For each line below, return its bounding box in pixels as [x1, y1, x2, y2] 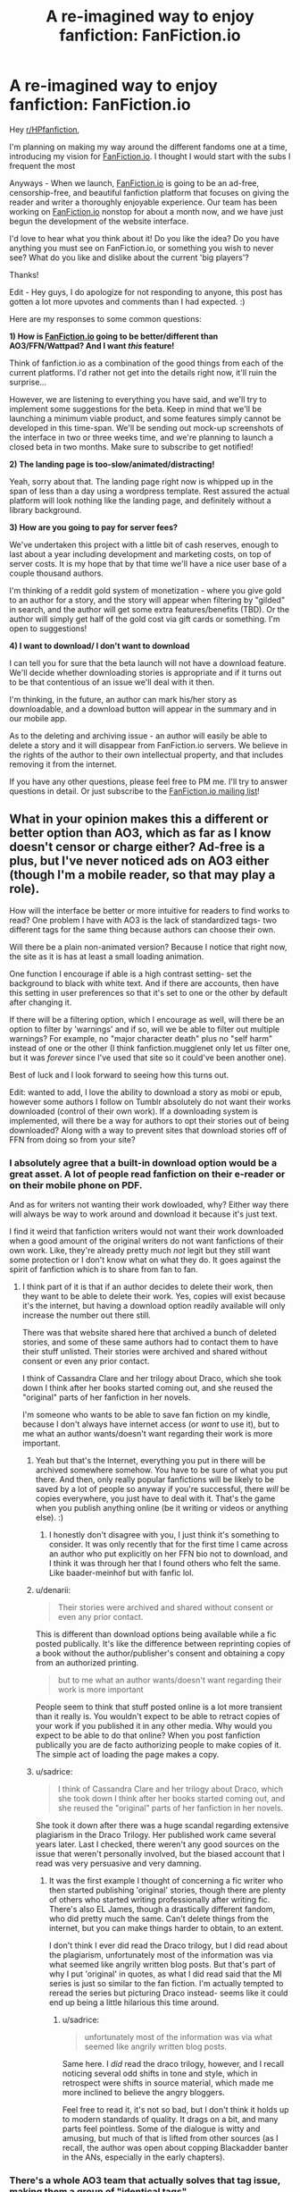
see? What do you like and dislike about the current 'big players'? [9, 252, 250, 263]
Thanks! [9, 269, 39, 280]
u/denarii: [35, 1585, 71, 1596]
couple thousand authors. [9, 568, 104, 578]
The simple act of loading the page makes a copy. [35, 1749, 220, 1760]
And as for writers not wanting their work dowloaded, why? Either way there [9, 1200, 289, 1210]
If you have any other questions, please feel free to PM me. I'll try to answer [9, 776, 288, 787]
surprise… [9, 376, 47, 387]
